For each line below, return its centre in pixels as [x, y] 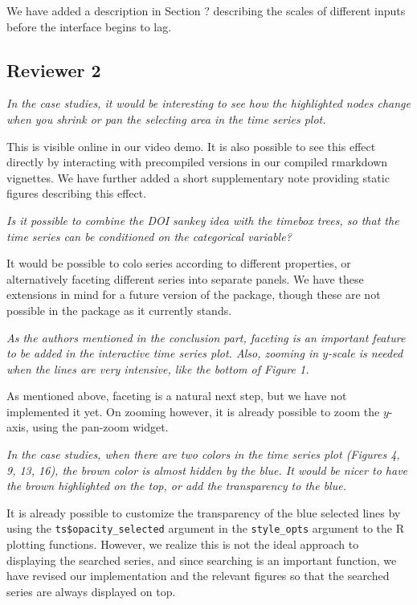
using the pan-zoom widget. [100, 427]
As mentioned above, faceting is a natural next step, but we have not [177, 396]
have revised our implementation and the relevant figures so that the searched [198, 576]
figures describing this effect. [77, 193]
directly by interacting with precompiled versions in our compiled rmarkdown [197, 162]
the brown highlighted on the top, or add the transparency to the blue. [176, 486]
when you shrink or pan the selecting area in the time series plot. [166, 119]
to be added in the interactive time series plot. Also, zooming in [163, 353]
